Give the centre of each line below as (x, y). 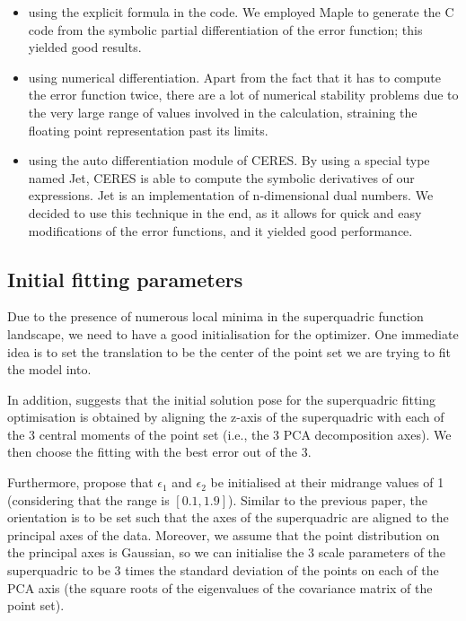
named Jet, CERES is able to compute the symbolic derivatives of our (221, 177)
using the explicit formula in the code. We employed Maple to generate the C (241, 12)
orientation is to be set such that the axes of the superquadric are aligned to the (228, 517)
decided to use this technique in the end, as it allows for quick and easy (225, 212)
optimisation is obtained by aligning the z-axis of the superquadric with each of (226, 417)
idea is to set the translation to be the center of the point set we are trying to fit (229, 351)
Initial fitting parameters (125, 279)
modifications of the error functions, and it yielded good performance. (220, 230)
